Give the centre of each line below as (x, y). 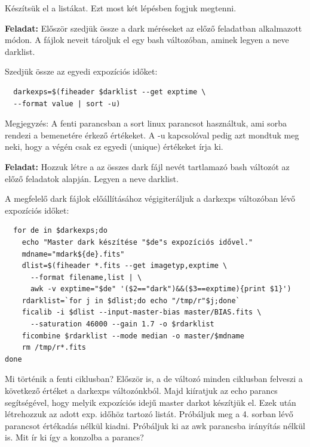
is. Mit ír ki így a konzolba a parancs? (74, 437)
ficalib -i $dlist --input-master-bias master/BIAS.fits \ (142, 312)
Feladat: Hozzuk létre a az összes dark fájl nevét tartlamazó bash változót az (147, 166)
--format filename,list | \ (86, 277)
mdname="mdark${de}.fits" (73, 254)
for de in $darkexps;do (60, 231)
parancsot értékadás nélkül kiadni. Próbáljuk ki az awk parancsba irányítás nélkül (155, 425)
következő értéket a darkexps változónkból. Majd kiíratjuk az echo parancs (141, 391)
